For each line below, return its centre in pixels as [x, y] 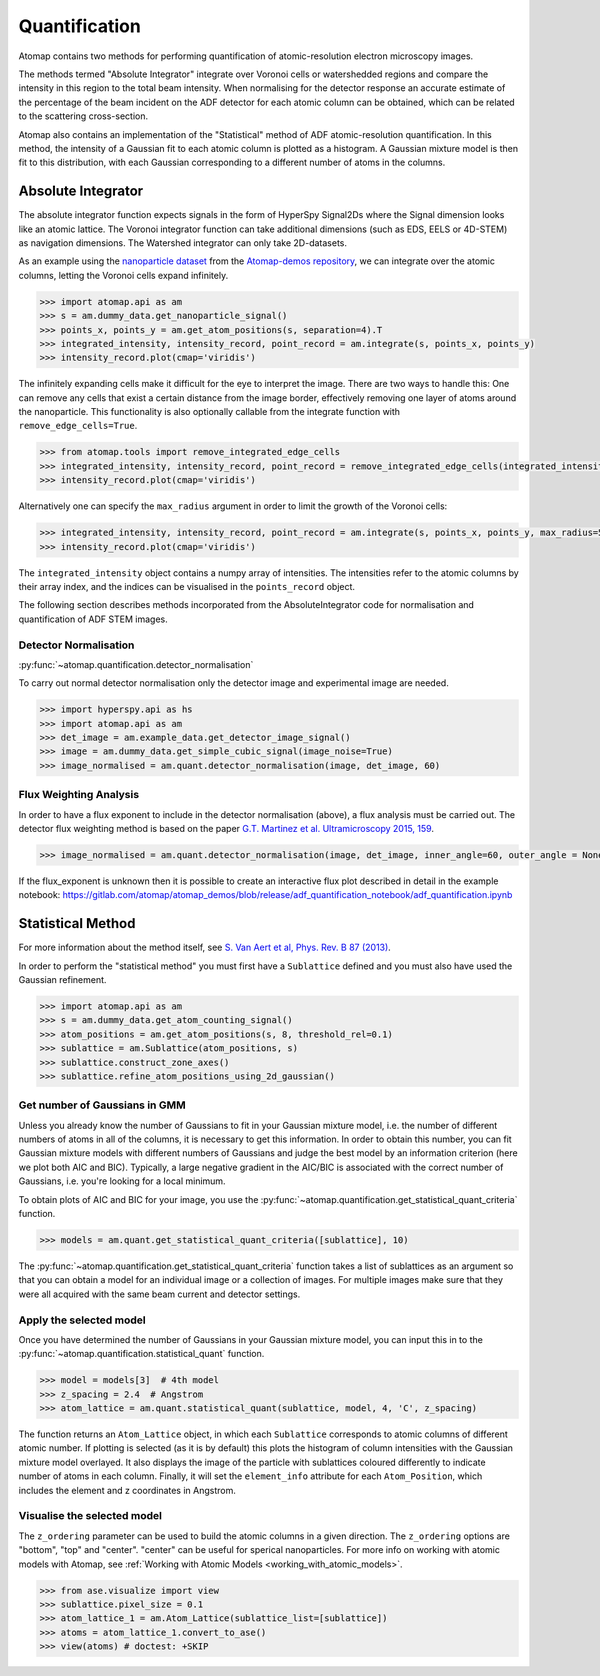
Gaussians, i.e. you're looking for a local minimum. [122, 1181]
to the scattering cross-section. [83, 116]
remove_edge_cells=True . [78, 426]
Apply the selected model [82, 1320]
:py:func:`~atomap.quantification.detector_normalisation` [136, 664]
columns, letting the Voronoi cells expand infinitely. [123, 275]
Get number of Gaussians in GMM [102, 1105]
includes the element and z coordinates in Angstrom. [127, 1490]
